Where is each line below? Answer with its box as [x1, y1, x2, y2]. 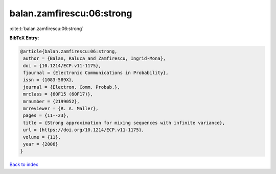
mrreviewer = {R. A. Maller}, [23, 106, 99, 112]
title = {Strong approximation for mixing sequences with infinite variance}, [23, 120, 225, 126]
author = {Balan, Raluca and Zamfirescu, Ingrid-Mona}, [23, 56, 166, 61]
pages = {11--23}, [23, 113, 69, 118]
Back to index [9, 161, 38, 168]
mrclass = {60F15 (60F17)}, [23, 91, 94, 97]
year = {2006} [23, 141, 58, 147]
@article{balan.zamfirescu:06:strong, [20, 48, 118, 54]
